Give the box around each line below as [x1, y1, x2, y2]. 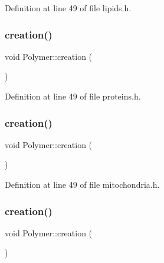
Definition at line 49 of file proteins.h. [5, 90, 141, 102]
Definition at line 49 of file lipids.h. [5, 2, 132, 14]
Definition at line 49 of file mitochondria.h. [5, 178, 160, 190]
